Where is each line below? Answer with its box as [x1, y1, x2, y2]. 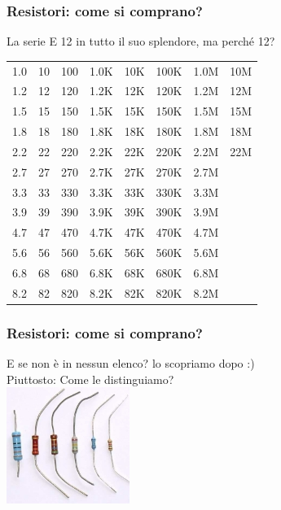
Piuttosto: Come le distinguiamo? [7, 370, 174, 387]
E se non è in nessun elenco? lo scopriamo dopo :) [7, 355, 255, 372]
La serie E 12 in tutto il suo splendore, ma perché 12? [7, 33, 275, 50]
